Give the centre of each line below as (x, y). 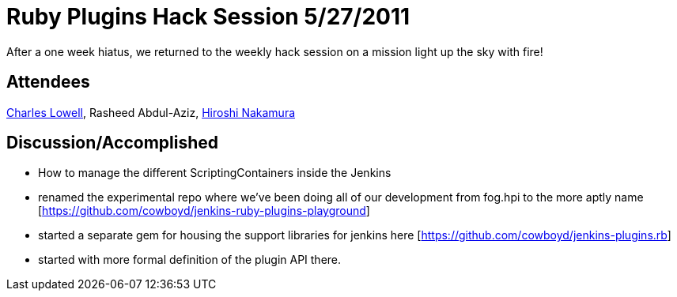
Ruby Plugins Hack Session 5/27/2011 (208, 17)
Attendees (48, 82)
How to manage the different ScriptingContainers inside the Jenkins (215, 173)
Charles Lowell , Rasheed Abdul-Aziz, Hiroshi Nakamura (151, 112)
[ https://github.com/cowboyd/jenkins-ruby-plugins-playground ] (204, 211)
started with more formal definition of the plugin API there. (190, 260)
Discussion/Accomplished (113, 143)
